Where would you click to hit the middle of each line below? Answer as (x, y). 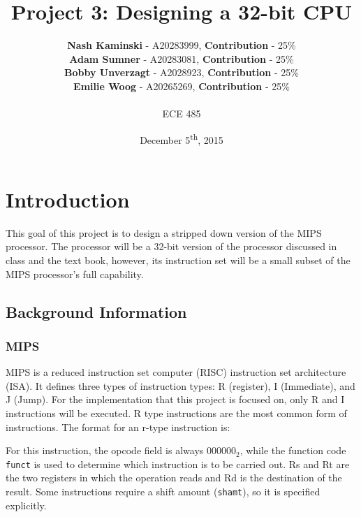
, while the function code (293, 450)
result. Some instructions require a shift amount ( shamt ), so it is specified (163, 491)
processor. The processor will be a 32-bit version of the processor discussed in (171, 246)
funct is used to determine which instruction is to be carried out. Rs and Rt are (178, 464)
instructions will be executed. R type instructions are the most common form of (176, 413)
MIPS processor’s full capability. (75, 274)
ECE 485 (182, 114)
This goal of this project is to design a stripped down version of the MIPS (164, 232)
